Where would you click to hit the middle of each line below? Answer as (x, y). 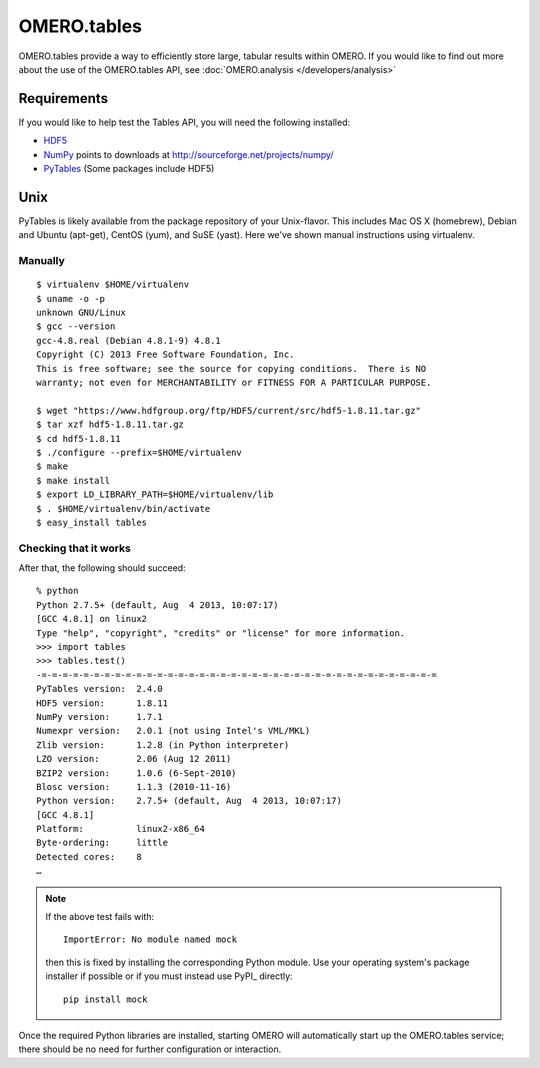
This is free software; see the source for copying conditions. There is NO (231, 368)
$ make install (73, 480)
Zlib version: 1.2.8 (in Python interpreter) (163, 744)
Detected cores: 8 (89, 856)
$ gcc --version (76, 326)
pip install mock (105, 999)
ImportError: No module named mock (150, 939)
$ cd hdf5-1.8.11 (78, 438)
